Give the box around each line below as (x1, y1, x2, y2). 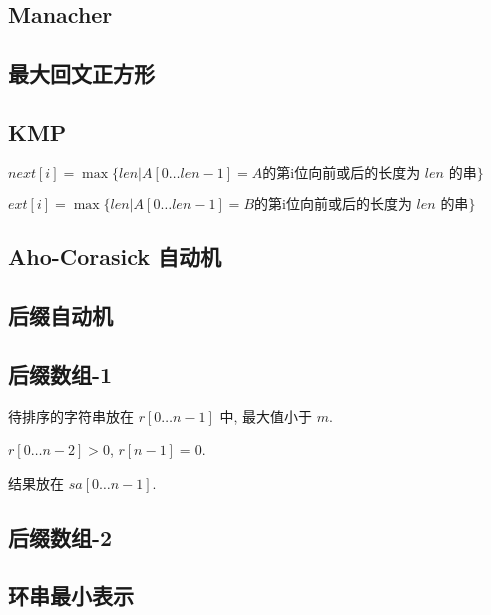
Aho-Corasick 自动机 (8, 241, 222, 272)
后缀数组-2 (8, 521, 113, 552)
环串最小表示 (8, 580, 134, 611)
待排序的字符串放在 (8, 405, 134, 426)
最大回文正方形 (8, 58, 155, 89)
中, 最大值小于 (219, 405, 313, 426)
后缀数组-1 (8, 358, 113, 389)
